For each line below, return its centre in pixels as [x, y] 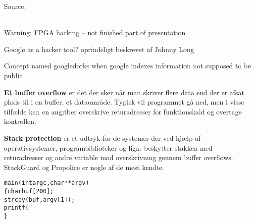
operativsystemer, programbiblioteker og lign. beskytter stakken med [108, 147]
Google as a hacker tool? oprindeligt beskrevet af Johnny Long [99, 49]
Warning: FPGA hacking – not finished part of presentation [95, 32]
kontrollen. [20, 121]
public [13, 75]
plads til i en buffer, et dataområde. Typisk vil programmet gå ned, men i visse [124, 102]
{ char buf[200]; [29, 191]
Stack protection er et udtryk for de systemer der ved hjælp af [102, 138]
